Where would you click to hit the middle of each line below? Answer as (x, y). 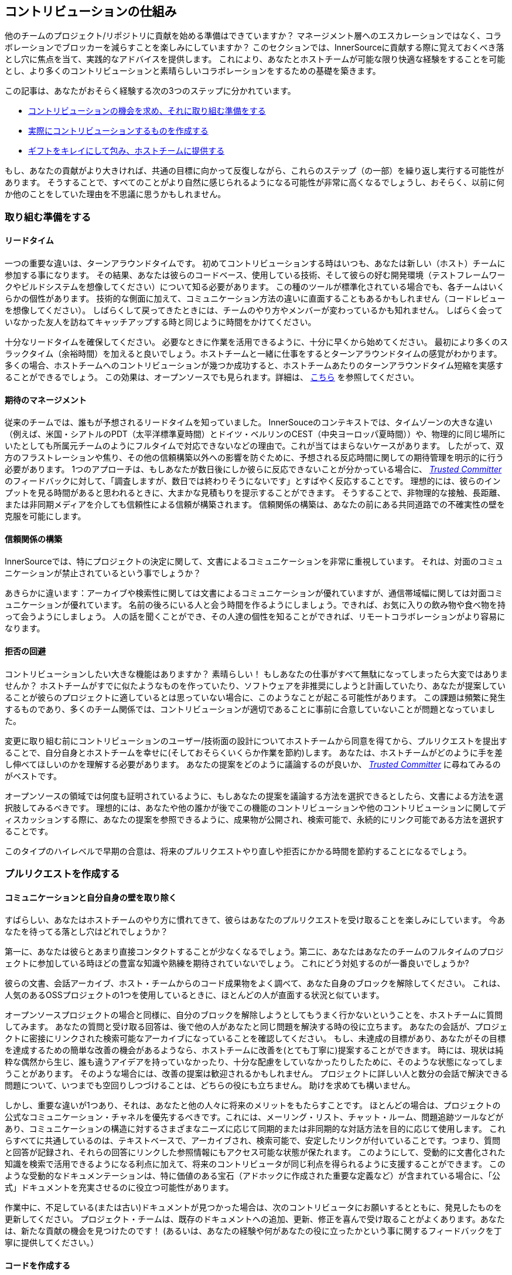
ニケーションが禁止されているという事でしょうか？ (103, 573)
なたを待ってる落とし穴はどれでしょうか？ (86, 932)
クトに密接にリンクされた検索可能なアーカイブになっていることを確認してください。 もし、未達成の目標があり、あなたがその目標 (255, 1039)
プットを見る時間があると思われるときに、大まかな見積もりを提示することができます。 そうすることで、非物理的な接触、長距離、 (255, 493)
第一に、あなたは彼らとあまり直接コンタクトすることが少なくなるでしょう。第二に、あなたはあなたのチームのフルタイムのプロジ (254, 952)
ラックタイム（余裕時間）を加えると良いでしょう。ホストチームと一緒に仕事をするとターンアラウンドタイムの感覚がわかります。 (253, 354)
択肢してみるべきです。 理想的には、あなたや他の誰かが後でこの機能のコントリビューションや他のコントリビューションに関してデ (255, 807)
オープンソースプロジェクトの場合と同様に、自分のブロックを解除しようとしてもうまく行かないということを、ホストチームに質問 (254, 1015)
